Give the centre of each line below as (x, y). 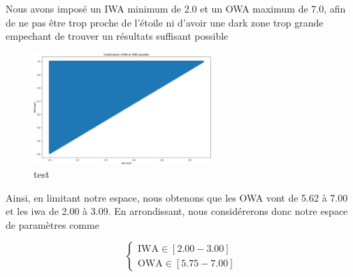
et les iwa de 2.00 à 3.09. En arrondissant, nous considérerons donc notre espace (177, 211)
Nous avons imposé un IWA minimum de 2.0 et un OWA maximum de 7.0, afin (176, 8)
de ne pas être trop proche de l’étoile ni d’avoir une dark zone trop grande (165, 22)
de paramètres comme (52, 224)
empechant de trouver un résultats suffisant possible (117, 36)
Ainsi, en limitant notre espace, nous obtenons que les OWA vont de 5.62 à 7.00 (177, 197)
